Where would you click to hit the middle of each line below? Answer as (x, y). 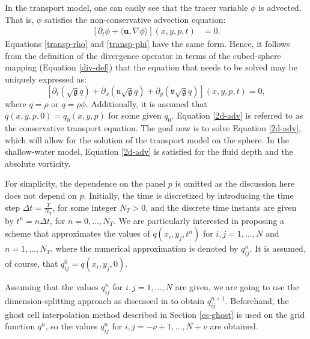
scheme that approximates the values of (77, 233)
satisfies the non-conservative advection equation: (135, 19)
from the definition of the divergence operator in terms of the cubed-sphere (143, 55)
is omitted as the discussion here (235, 183)
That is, (20, 19)
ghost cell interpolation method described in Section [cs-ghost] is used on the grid (155, 314)
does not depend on (41, 195)
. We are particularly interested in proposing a (199, 220)
